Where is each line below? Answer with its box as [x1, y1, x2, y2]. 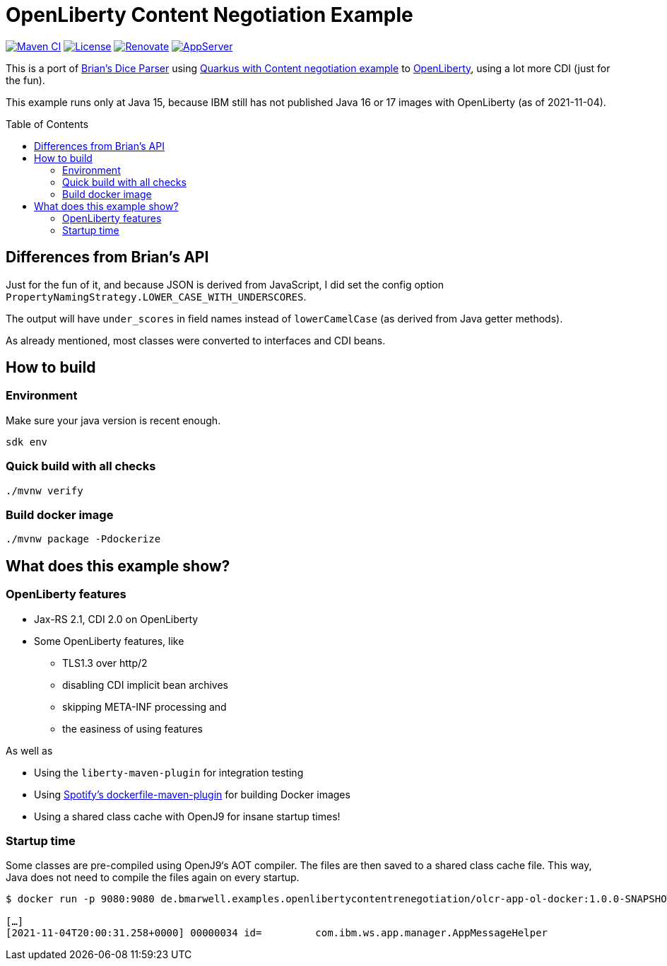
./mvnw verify [6, 484, 83, 496]
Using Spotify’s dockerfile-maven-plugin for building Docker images [34, 788, 350, 801]
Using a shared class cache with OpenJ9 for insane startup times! [34, 810, 341, 822]
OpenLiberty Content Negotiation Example [6, 3, 413, 27]
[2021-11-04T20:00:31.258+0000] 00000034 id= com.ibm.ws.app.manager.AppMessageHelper [6, 927, 548, 939]
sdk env [6, 436, 48, 448]
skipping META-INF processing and [62, 700, 227, 713]
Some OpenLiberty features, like [34, 634, 184, 647]
